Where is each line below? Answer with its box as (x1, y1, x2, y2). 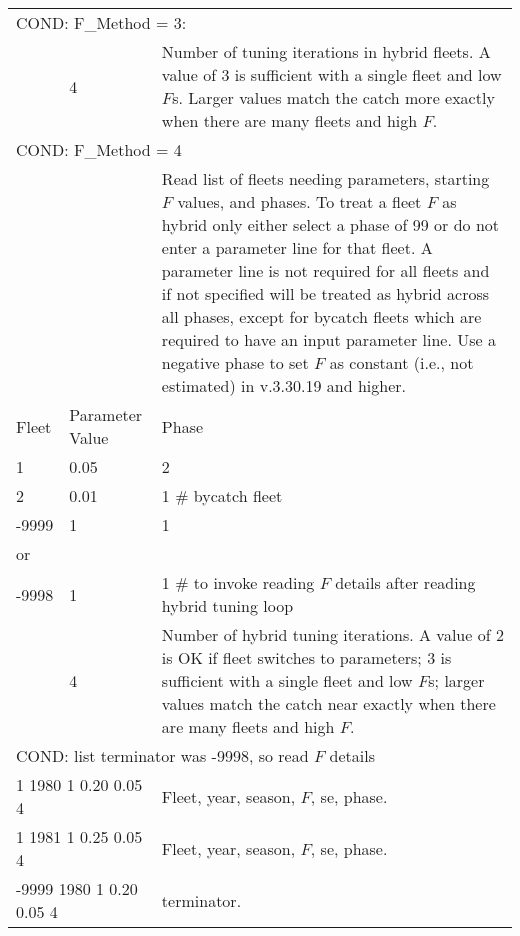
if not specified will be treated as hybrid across (161, 282, 490, 305)
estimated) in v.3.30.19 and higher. (161, 374, 407, 397)
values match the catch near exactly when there (161, 692, 496, 715)
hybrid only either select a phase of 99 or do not (161, 213, 500, 236)
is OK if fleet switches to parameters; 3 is (161, 646, 452, 669)
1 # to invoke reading (161, 571, 315, 594)
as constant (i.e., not (329, 351, 474, 374)
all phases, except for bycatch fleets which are (161, 305, 482, 328)
